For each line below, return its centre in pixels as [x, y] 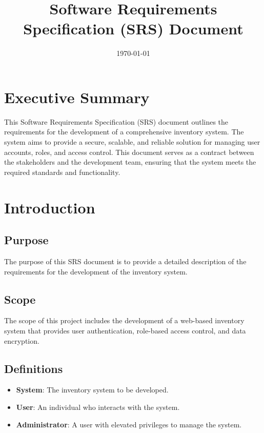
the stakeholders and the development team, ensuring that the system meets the [130, 162]
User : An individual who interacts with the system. [98, 407]
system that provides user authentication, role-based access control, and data [125, 330]
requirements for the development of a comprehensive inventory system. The [124, 132]
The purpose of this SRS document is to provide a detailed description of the [125, 261]
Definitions [34, 368]
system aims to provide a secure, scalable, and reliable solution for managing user [132, 142]
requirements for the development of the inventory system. [96, 271]
